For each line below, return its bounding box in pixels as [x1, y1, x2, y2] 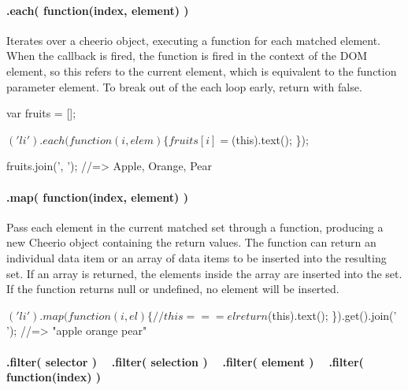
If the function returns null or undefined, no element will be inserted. [6, 280, 339, 297]
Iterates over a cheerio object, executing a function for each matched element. [6, 32, 381, 48]
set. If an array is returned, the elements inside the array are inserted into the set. [6, 265, 402, 281]
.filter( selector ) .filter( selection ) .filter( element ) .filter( [6, 353, 364, 370]
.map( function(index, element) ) [6, 188, 188, 205]
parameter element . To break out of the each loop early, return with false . [6, 78, 362, 95]
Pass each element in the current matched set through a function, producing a [6, 218, 384, 235]
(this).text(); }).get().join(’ [267, 306, 397, 323]
